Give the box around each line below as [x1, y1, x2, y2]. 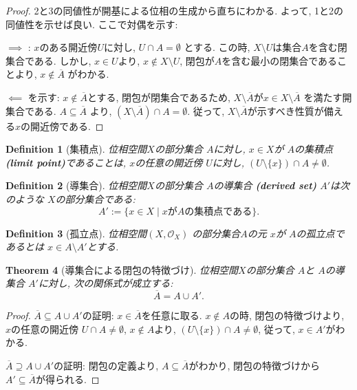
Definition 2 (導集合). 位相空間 [6, 178, 147, 193]
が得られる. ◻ [36, 371, 100, 386]
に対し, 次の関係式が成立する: [38, 276, 173, 290]
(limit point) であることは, [6, 155, 127, 169]
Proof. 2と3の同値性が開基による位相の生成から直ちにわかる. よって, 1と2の [6, 3, 344, 17]
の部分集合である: [55, 191, 136, 206]
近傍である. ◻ [40, 118, 104, 133]
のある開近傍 [39, 40, 98, 54]
